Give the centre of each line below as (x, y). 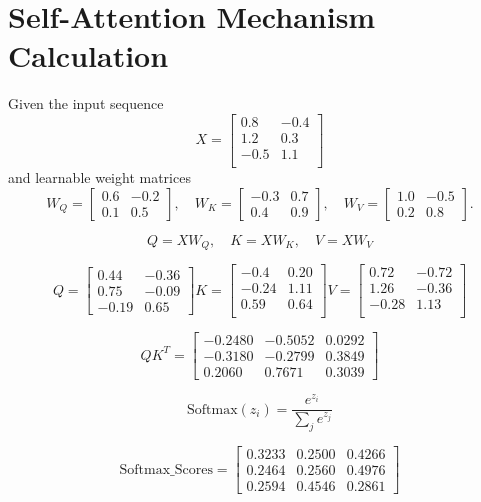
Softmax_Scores (166, 469)
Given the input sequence (86, 103)
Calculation (88, 55)
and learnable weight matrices (99, 177)
